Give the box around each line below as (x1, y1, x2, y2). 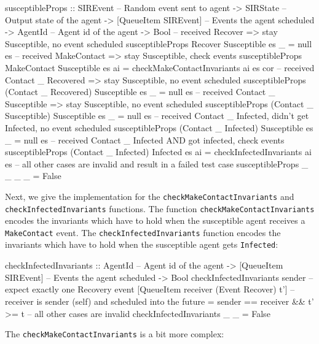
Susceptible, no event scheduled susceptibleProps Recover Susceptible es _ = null (5, 37, 312, 50)
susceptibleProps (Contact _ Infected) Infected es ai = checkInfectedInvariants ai (5, 145, 312, 158)
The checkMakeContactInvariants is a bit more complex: (5, 327, 224, 340)
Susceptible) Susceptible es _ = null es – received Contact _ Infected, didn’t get (5, 109, 309, 122)
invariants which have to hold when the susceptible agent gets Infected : (5, 238, 278, 251)
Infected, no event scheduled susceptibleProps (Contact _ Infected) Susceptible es (5, 121, 313, 134)
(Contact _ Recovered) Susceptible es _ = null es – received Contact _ (5, 85, 275, 98)
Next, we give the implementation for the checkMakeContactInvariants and (5, 189, 294, 202)
